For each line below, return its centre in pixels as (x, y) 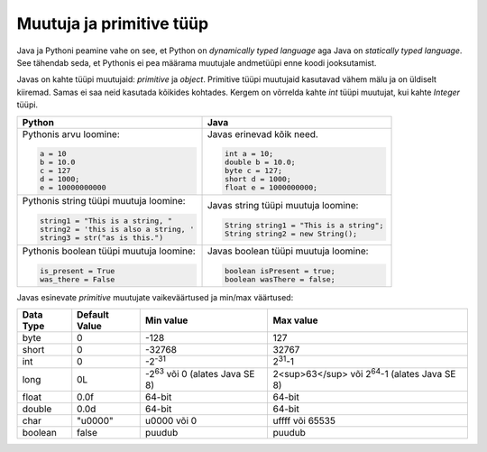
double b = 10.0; (260, 162)
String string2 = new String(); (291, 233)
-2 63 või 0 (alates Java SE (200, 373)
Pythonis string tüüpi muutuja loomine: (104, 201)
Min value (166, 320)
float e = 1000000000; (271, 188)
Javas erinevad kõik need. (263, 134)
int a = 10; (249, 154)
